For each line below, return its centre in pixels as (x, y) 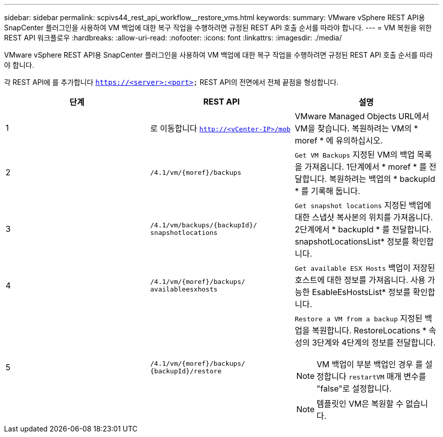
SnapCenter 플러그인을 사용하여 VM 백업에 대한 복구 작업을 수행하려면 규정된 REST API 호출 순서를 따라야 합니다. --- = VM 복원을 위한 (218, 28)
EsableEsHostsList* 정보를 (361, 292)
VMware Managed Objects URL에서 (362, 116)
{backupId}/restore (186, 371)
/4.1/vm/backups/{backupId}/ (204, 225)
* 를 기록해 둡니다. (327, 191)
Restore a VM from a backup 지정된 (359, 318)
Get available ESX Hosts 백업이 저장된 (365, 268)
